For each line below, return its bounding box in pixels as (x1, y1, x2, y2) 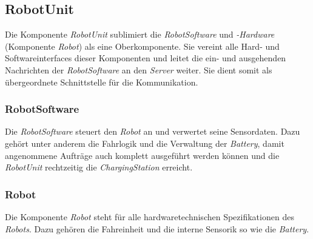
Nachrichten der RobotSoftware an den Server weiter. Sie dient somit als (5, 63, 272, 76)
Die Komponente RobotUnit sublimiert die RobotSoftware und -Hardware (5, 28, 275, 41)
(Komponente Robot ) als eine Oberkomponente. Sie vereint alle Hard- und (5, 39, 280, 52)
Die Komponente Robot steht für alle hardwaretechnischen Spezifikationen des (5, 210, 294, 223)
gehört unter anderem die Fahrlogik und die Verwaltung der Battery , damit (5, 136, 284, 149)
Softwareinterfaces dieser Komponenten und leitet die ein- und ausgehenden (5, 52, 286, 64)
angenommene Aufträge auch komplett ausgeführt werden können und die (5, 149, 280, 161)
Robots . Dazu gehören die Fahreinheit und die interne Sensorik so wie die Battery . (5, 222, 309, 235)
